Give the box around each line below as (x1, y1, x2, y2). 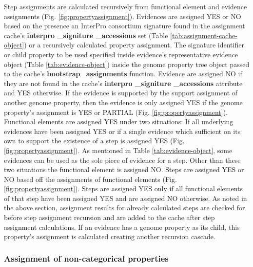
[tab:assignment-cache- (170, 30, 237, 40)
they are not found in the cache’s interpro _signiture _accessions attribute (4, 78, 243, 88)
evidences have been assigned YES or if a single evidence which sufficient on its (4, 126, 241, 136)
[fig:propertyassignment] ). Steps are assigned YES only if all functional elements (4, 183, 243, 194)
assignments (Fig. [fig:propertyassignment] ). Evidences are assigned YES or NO (4, 11, 241, 21)
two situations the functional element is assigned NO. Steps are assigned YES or (4, 164, 244, 175)
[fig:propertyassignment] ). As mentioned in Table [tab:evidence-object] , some (4, 145, 233, 155)
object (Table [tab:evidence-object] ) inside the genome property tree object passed (4, 59, 250, 69)
